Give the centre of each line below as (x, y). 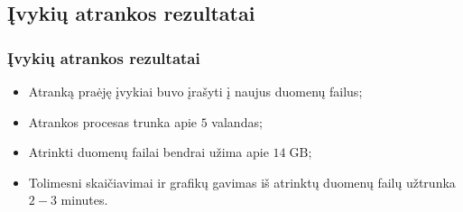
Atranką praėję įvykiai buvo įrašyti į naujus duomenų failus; (195, 91)
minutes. (84, 200)
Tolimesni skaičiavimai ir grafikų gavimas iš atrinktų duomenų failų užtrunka (242, 182)
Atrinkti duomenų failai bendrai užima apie (148, 152)
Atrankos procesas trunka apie (113, 121)
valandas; (237, 121)
